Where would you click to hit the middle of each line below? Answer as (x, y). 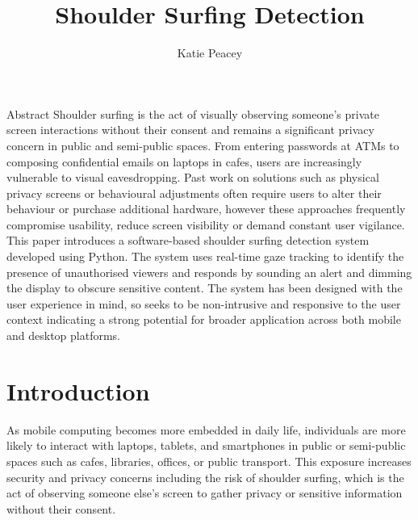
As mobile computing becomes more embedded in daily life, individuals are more (206, 429)
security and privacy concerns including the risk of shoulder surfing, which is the (205, 477)
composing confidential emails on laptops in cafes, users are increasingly (184, 161)
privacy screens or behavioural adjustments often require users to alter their (194, 193)
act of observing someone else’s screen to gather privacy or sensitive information (205, 493)
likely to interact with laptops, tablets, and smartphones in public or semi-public (206, 445)
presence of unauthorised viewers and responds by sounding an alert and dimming (209, 272)
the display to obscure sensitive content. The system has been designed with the (205, 288)
